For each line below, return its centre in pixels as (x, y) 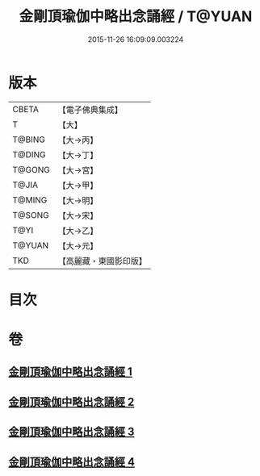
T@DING (29, 154)
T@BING (29, 140)
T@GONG (31, 169)
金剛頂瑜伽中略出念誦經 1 (71, 372)
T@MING (30, 200)
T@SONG (31, 215)
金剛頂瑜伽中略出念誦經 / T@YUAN (136, 17)
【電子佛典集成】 (90, 110)
